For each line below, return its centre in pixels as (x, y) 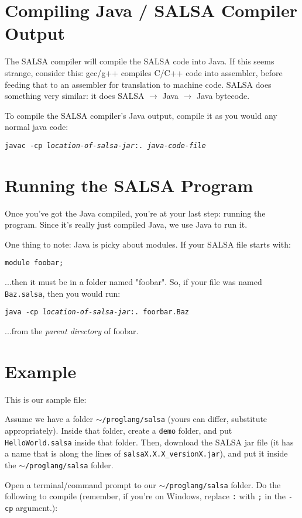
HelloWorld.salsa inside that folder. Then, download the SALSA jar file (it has (149, 442)
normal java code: (37, 127)
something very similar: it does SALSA (75, 96)
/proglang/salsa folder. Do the (223, 484)
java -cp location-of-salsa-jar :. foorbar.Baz (97, 312)
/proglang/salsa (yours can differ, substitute (185, 419)
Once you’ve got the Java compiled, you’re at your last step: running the (135, 213)
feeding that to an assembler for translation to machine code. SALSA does (138, 84)
